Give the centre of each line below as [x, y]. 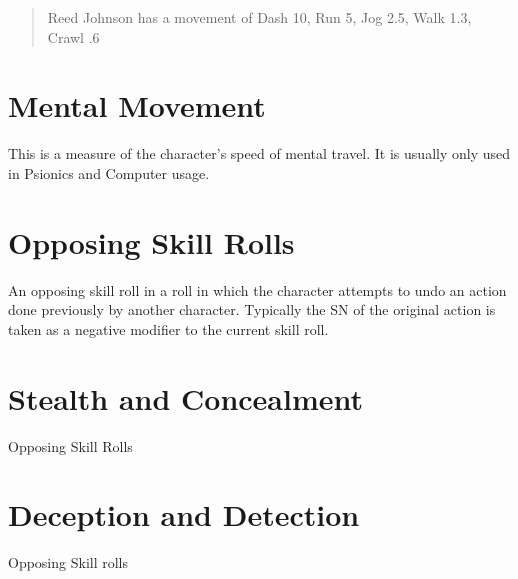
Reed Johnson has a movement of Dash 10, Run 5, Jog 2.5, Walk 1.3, [259, 17]
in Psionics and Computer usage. [109, 172]
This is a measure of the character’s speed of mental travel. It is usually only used [259, 153]
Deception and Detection [184, 514]
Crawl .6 [73, 36]
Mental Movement [137, 105]
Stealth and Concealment [186, 397]
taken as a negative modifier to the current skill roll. [168, 328]
